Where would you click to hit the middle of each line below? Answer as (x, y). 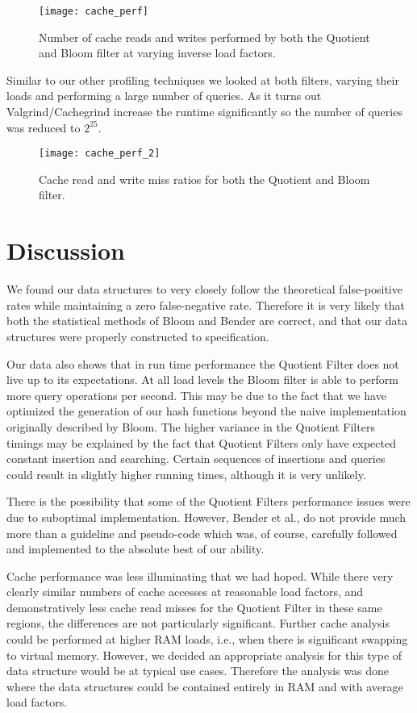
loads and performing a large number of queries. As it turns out (164, 96)
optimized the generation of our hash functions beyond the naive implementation (206, 411)
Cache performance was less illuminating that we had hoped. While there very (200, 575)
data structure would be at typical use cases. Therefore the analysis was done (198, 671)
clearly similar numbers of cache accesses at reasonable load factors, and (185, 592)
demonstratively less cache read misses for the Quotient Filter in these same (194, 607)
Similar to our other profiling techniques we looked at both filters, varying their (203, 79)
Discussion (66, 250)
